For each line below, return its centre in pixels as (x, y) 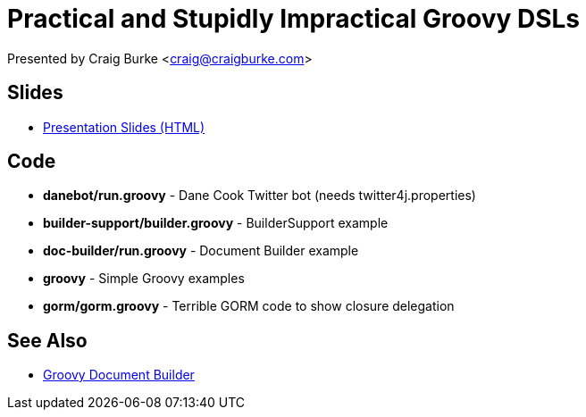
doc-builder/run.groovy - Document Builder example (201, 251)
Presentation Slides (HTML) (124, 127)
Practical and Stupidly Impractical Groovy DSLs (293, 19)
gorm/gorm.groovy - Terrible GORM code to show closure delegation (249, 306)
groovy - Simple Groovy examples (144, 279)
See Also (47, 340)
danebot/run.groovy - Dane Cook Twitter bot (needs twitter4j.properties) (260, 196)
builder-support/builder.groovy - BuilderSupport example (216, 223)
